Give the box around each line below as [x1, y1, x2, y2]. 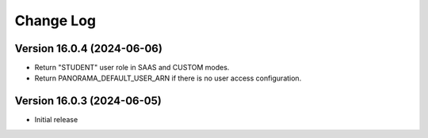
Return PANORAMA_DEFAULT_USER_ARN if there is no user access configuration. [34, 73, 302, 83]
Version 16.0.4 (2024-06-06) [14, 42, 162, 55]
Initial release [34, 115, 78, 125]
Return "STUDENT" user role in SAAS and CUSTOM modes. [34, 63, 230, 73]
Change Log [14, 12, 97, 29]
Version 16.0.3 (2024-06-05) [14, 95, 162, 108]
